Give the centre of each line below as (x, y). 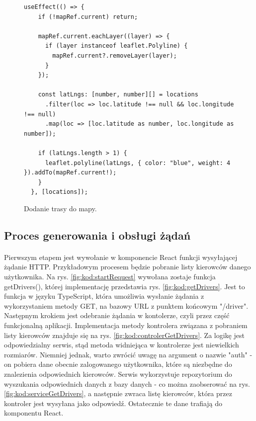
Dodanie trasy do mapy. (60, 208)
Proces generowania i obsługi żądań (97, 235)
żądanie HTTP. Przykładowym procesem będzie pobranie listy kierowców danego (128, 267)
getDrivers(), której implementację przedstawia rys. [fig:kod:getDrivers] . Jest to (125, 286)
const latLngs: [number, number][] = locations (118, 95)
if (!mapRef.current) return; (88, 17)
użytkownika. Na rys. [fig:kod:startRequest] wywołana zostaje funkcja (110, 277)
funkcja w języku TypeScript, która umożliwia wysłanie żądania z (104, 296)
